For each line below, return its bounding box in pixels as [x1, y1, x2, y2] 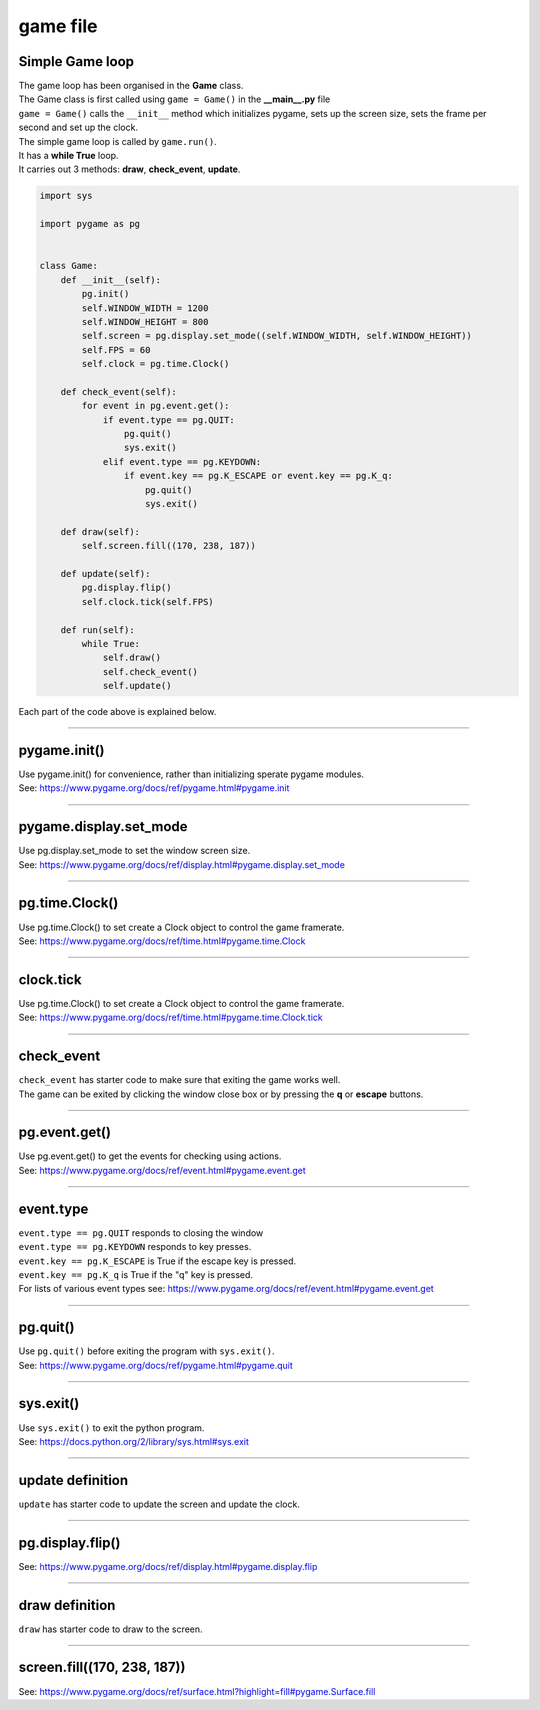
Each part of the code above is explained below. [18, 706, 217, 718]
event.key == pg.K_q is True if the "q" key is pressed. [18, 1268, 254, 1280]
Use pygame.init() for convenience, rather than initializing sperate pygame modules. [18, 768, 365, 780]
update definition [18, 1471, 129, 1489]
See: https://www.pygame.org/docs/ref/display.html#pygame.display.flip [18, 1560, 318, 1572]
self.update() [102, 680, 172, 692]
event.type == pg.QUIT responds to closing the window [18, 1226, 264, 1239]
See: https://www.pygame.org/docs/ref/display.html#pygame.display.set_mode [18, 858, 345, 870]
